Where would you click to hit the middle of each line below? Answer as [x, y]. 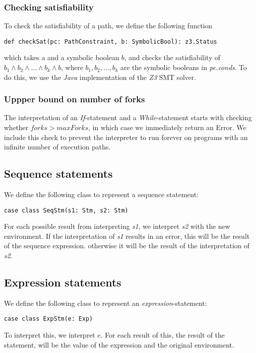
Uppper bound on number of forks [74, 99]
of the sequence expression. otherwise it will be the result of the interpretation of [127, 246]
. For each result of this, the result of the [163, 335]
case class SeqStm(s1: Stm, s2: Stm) [66, 210]
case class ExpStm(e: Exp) [48, 319]
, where [72, 67]
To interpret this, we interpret [50, 335]
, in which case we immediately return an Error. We [167, 127]
